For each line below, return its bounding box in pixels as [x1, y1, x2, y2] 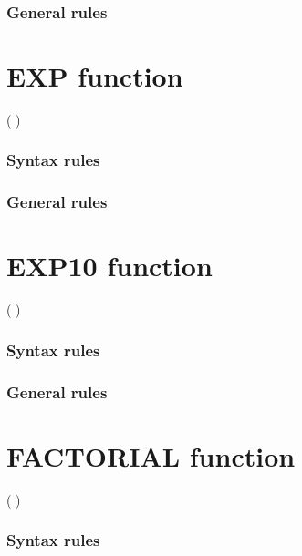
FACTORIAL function [6, 437, 296, 474]
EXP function [6, 57, 183, 95]
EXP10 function [6, 247, 213, 284]
